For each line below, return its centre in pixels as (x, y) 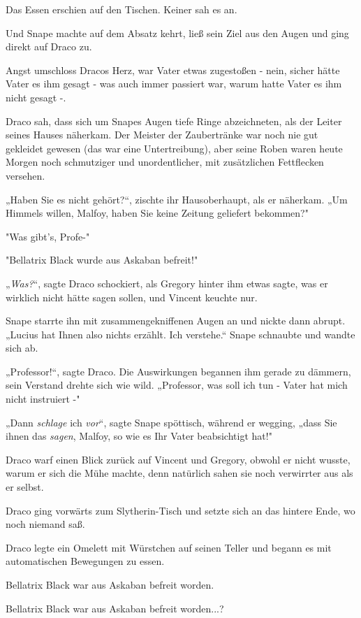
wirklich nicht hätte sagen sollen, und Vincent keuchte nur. (132, 297)
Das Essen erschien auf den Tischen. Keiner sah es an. (121, 9)
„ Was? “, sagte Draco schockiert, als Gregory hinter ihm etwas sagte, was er (167, 283)
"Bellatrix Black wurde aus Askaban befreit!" (102, 260)
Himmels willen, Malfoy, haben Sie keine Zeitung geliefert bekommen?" (157, 213)
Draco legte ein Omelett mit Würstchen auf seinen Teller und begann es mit (169, 547)
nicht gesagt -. (36, 97)
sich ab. (22, 348)
